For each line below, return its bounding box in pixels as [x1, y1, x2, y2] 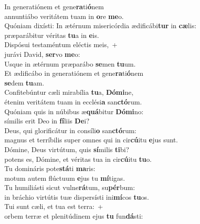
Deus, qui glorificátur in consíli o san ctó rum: [4, 125, 137, 135]
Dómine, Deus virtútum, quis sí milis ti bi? [4, 144, 129, 154]
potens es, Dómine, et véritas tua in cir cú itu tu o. [4, 154, 152, 164]
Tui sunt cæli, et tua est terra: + [4, 201, 103, 211]
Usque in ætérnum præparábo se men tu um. [4, 58, 136, 69]
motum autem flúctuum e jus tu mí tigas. [4, 172, 125, 183]
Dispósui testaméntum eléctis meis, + [4, 39, 117, 50]
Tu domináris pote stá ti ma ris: [4, 163, 96, 173]
